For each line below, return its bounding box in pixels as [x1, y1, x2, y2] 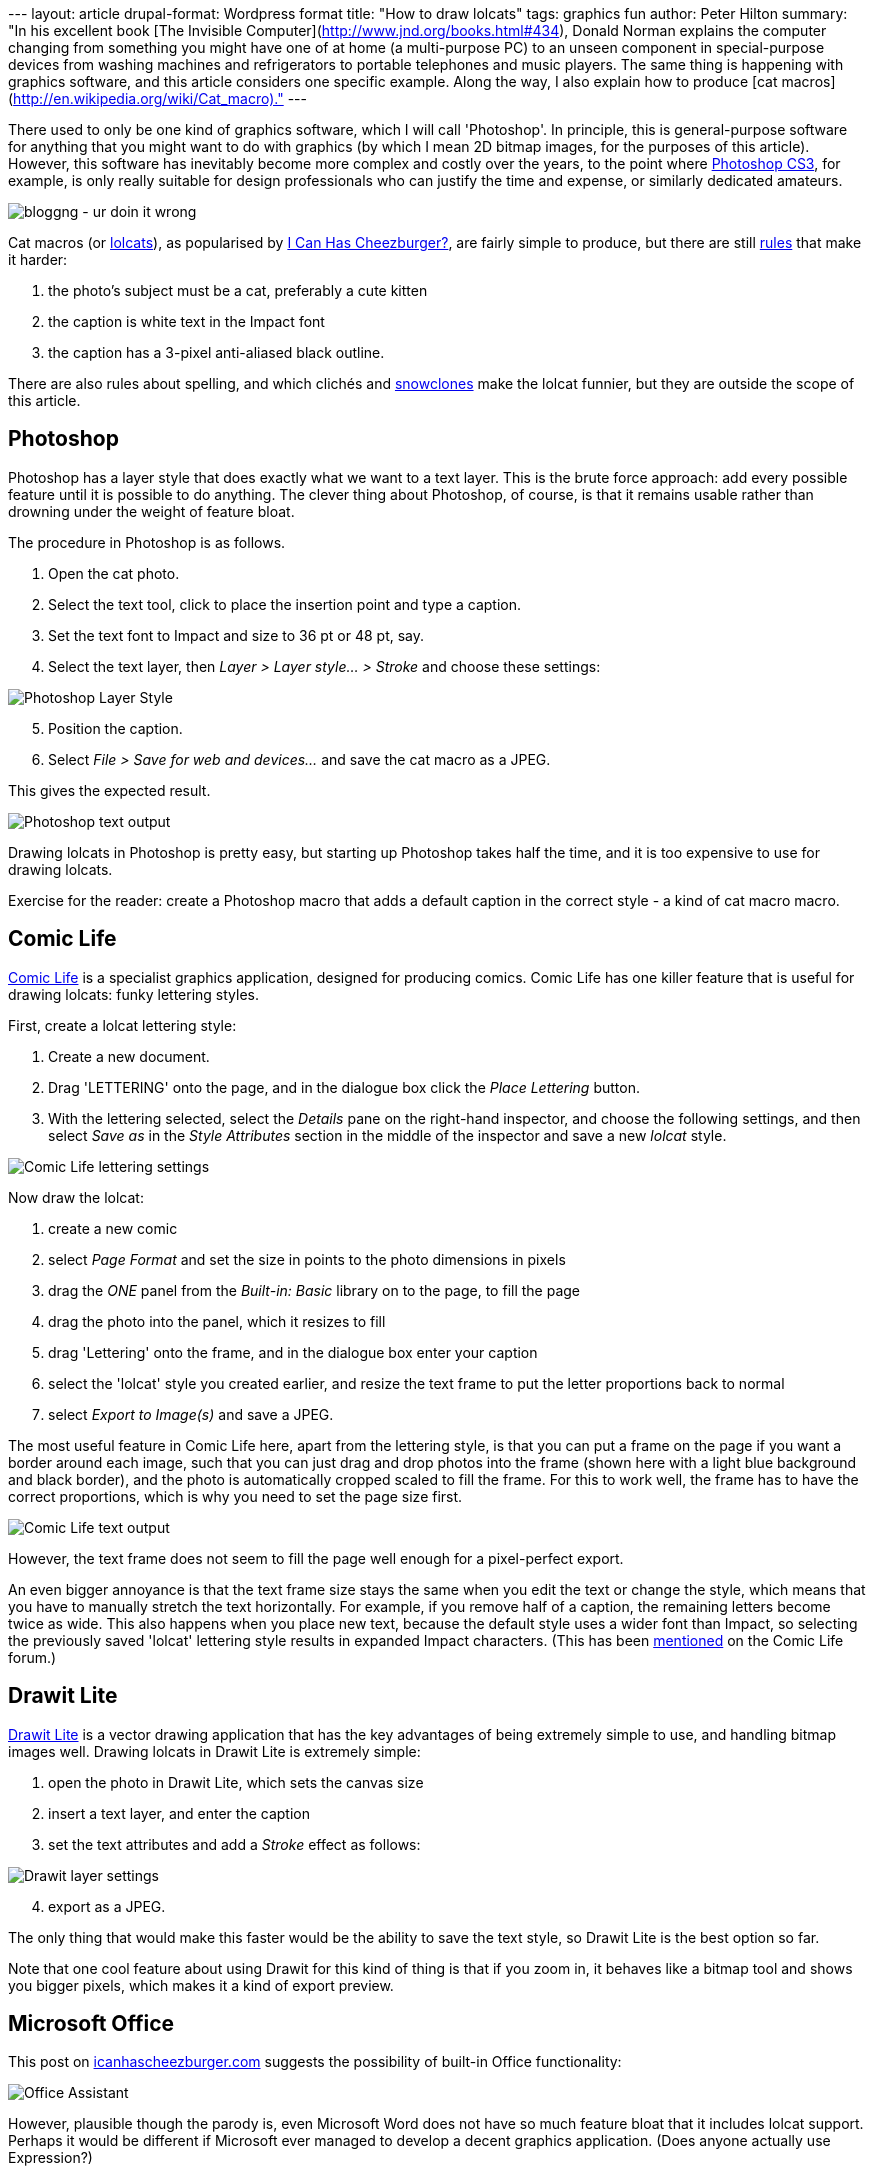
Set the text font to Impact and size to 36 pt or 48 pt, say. [48, 626, 425, 644]
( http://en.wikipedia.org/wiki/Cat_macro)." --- [8, 90, 307, 107]
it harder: [8, 251, 68, 268]
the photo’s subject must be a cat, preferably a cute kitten [48, 282, 428, 299]
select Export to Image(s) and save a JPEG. [48, 1405, 334, 1423]
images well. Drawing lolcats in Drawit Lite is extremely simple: [8, 1742, 421, 1760]
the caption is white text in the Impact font [48, 313, 325, 330]
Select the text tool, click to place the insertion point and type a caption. [48, 595, 522, 613]
